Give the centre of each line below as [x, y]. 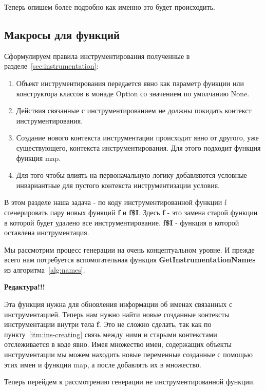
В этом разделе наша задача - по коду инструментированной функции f [116, 202]
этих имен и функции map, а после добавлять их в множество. [103, 364]
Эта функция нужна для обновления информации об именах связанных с [118, 304]
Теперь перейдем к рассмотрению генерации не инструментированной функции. [130, 382]
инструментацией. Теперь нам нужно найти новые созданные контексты [117, 314]
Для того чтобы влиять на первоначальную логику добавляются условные [131, 175]
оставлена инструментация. [47, 232]
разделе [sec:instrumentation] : [51, 66]
